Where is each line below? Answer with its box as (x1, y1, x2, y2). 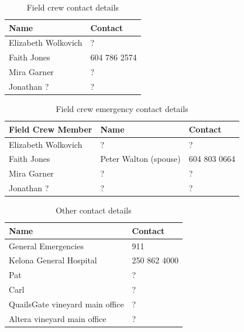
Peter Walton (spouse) (100, 153, 181, 165)
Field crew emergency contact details (56, 103, 188, 115)
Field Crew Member (9, 123, 92, 135)
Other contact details (56, 204, 132, 216)
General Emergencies (9, 239, 84, 252)
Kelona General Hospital (9, 254, 97, 266)
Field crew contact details (26, 1, 119, 13)
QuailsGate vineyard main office (9, 297, 124, 310)
